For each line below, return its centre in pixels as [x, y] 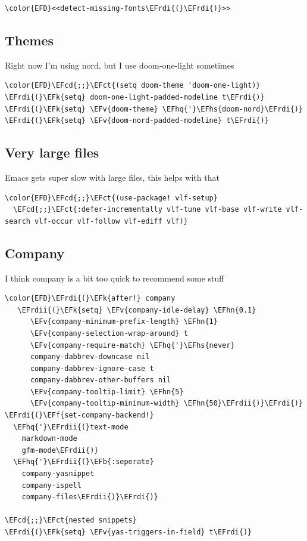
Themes [29, 40]
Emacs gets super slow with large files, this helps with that [112, 177]
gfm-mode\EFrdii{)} [60, 450]
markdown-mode [49, 439]
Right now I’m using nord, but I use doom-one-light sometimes [120, 65]
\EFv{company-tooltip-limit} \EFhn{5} [107, 392]
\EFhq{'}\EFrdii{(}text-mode [71, 427]
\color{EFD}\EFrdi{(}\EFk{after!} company [90, 299]
